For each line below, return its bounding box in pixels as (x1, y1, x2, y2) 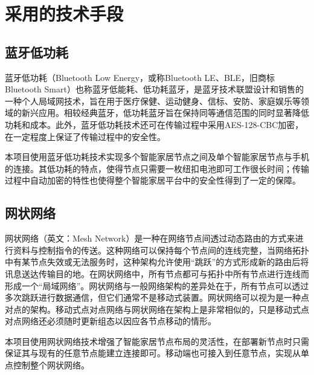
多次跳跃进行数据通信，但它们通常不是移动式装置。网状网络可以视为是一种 (5, 291, 301, 304)
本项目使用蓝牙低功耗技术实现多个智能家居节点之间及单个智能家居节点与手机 (5, 150, 309, 163)
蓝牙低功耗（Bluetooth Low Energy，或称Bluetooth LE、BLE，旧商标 (5, 71, 275, 83)
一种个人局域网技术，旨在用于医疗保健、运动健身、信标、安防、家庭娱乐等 (5, 94, 301, 107)
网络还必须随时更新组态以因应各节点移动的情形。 (21, 315, 216, 327)
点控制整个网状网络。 (5, 359, 89, 371)
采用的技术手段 (5, 1, 124, 26)
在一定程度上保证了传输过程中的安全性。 (5, 130, 165, 143)
